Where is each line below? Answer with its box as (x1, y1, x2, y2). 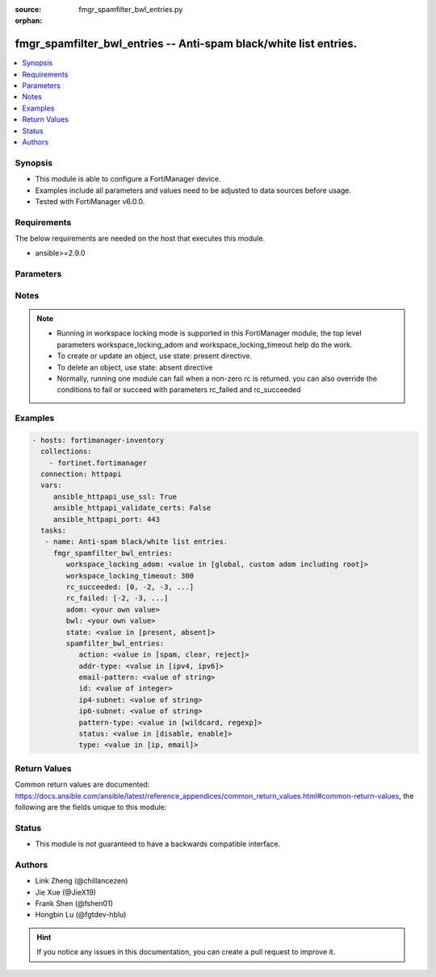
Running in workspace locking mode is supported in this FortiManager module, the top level (57, 328, 363, 338)
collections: (40, 447, 92, 456)
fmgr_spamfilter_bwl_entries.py (78, 5, 183, 14)
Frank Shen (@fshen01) (35, 899, 113, 908)
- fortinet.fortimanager (48, 458, 148, 467)
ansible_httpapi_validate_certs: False (52, 503, 212, 512)
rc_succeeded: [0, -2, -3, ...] (65, 582, 194, 591)
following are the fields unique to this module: (15, 802, 167, 812)
